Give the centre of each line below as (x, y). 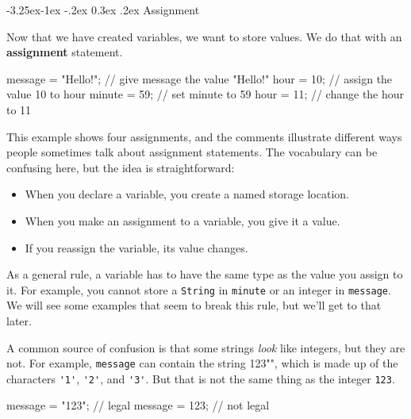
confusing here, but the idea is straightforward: (121, 167)
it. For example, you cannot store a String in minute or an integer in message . (199, 289)
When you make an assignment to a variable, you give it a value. (182, 220)
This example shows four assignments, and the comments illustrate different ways (204, 136)
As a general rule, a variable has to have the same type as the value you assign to (205, 274)
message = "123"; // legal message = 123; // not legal (138, 405)
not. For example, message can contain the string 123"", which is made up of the (202, 363)
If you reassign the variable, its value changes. (136, 247)
